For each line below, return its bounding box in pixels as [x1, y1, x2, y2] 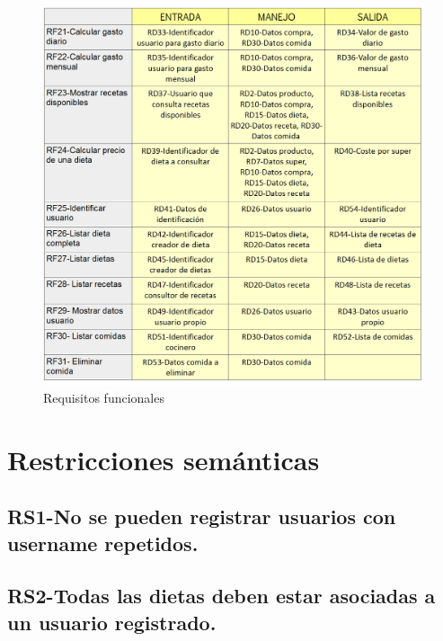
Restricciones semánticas [7, 441, 320, 477]
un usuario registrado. [7, 608, 217, 636]
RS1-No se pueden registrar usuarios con [7, 503, 396, 530]
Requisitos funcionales [43, 387, 164, 406]
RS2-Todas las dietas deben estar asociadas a [7, 582, 436, 610]
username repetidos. [7, 529, 199, 556]
